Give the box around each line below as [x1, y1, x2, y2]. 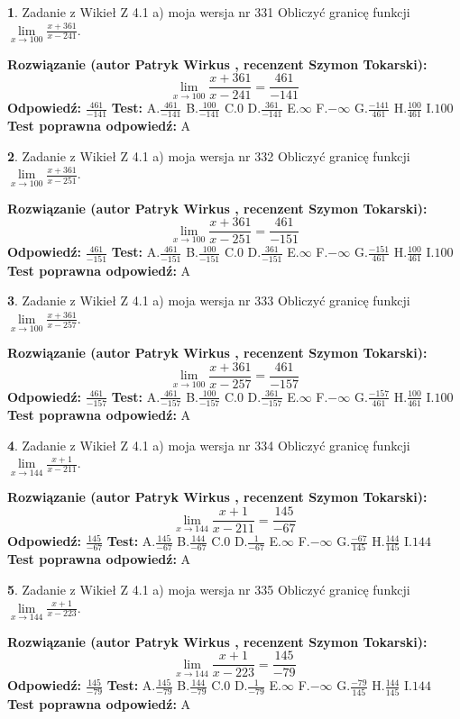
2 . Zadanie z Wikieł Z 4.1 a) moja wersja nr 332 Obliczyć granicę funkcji [7, 146, 410, 165]
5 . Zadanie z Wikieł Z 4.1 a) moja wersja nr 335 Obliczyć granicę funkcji [7, 580, 410, 599]
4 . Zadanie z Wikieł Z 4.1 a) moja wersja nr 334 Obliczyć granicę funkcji [7, 435, 410, 454]
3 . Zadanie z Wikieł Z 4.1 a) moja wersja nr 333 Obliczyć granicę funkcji [7, 291, 410, 310]
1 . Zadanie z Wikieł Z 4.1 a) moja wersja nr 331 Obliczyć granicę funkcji [7, 3, 410, 21]
